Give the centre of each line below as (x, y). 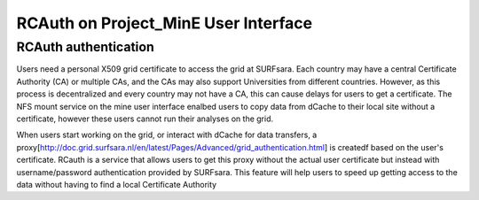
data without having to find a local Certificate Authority (117, 184)
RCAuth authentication (85, 47)
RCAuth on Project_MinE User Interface (165, 23)
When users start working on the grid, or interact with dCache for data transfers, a (167, 135)
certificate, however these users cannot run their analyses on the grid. (145, 119)
